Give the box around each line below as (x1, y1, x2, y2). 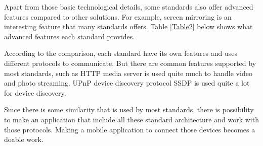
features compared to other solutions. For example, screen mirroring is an (4, 11, 232, 22)
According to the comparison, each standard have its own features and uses (4, 48, 238, 58)
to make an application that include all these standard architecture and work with (4, 114, 259, 124)
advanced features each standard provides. (4, 31, 135, 41)
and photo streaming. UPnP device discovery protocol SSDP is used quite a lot (4, 78, 250, 88)
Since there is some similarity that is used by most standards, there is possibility (4, 104, 254, 115)
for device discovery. (4, 87, 66, 98)
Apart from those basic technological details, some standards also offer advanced (4, 2, 253, 12)
